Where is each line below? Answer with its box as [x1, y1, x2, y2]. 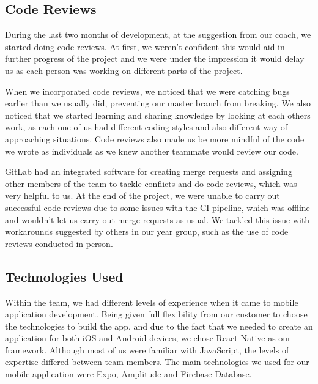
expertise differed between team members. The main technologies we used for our [5, 355, 309, 368]
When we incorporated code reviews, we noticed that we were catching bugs [5, 84, 290, 97]
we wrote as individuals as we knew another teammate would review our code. [5, 144, 298, 157]
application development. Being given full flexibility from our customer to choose [5, 308, 308, 320]
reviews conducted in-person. [5, 237, 113, 249]
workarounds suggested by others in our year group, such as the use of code [5, 225, 289, 238]
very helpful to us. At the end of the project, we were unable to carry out [5, 189, 280, 202]
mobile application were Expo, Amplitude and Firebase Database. [5, 367, 252, 380]
